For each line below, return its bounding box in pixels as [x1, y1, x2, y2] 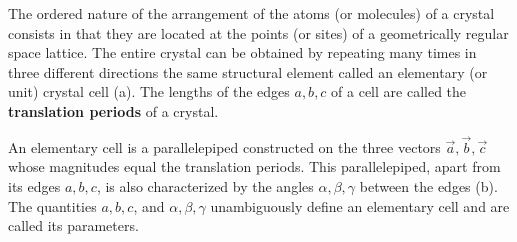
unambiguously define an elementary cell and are [210, 195, 510, 216]
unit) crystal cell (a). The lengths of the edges [8, 81, 290, 102]
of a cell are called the [331, 81, 467, 102]
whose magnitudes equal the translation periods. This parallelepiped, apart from [8, 156, 501, 177]
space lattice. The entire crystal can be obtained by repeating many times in [8, 42, 477, 63]
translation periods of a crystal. [8, 100, 219, 121]
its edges [8, 175, 61, 196]
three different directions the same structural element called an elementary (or [8, 61, 488, 82]
